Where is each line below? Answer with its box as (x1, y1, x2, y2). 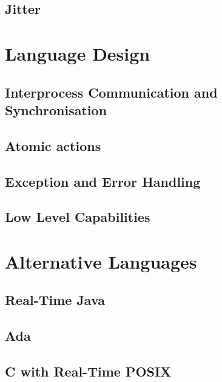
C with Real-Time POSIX (5, 362, 172, 380)
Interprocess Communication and (5, 82, 218, 101)
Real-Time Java (5, 290, 106, 309)
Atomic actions (5, 136, 101, 155)
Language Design (5, 41, 150, 65)
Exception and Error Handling (5, 172, 201, 190)
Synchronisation (5, 100, 107, 119)
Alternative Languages (5, 249, 197, 273)
